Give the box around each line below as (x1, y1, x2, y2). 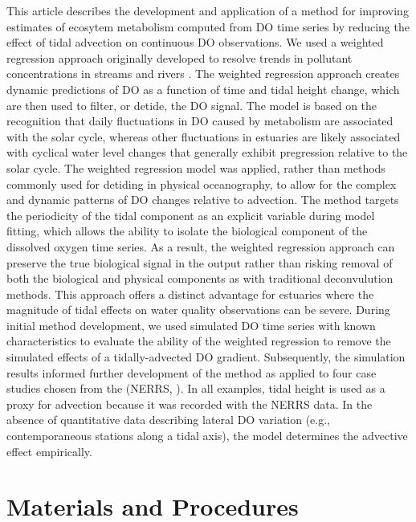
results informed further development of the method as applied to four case (6, 364, 377, 381)
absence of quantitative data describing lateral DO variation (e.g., (6, 411, 331, 428)
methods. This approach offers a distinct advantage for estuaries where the (6, 285, 374, 302)
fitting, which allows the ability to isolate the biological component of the (6, 222, 368, 239)
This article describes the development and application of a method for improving (6, 2, 409, 18)
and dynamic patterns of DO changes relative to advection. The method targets (6, 191, 399, 208)
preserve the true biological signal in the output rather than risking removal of (6, 254, 393, 271)
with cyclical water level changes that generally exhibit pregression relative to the (6, 144, 408, 161)
